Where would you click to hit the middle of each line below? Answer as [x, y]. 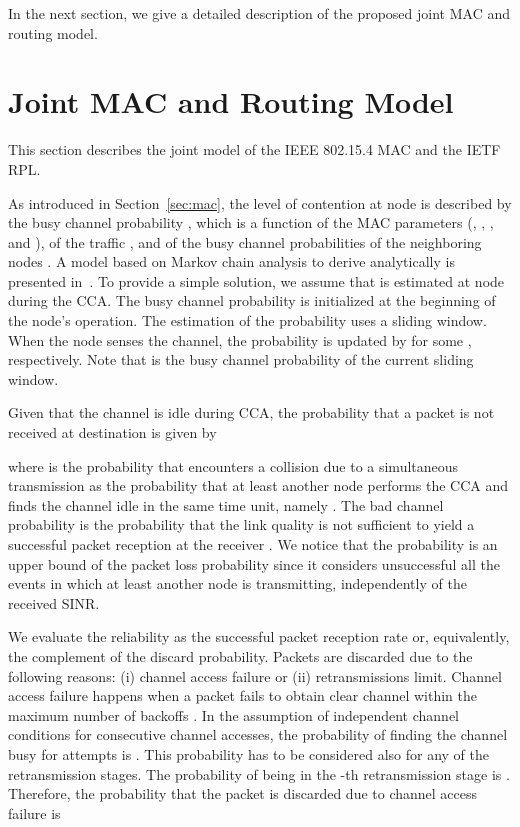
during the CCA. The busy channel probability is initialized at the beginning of [252, 300]
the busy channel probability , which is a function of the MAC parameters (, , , [251, 222]
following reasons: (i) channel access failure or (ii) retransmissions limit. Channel [255, 675]
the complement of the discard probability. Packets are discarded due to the [240, 655]
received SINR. [54, 602]
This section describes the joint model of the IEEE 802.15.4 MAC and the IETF [254, 149]
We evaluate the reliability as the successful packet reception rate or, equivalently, [259, 636]
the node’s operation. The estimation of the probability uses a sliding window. [247, 320]
